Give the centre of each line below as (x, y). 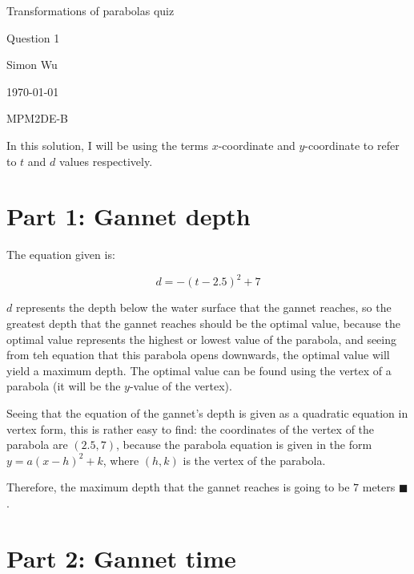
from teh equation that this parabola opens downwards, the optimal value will (198, 355)
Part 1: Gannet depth (129, 216)
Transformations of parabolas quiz (90, 10)
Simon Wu (32, 65)
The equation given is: (61, 255)
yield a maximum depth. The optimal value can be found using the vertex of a (199, 370)
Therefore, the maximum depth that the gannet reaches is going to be (178, 487)
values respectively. (106, 161)
